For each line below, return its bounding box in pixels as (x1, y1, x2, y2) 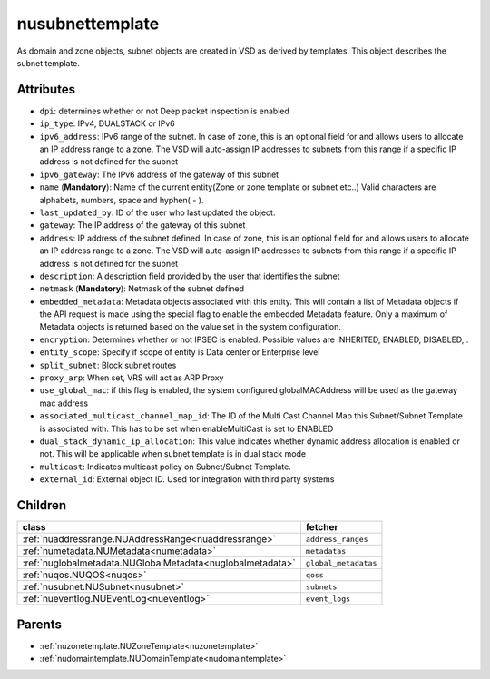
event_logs (305, 594, 351, 604)
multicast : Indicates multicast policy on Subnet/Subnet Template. (39, 461, 292, 472)
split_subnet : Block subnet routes (39, 359, 177, 370)
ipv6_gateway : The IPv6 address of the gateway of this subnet (39, 169, 279, 180)
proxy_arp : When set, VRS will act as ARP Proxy (39, 372, 224, 383)
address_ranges (305, 534, 368, 544)
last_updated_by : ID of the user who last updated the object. (39, 207, 276, 218)
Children (16, 497, 67, 513)
